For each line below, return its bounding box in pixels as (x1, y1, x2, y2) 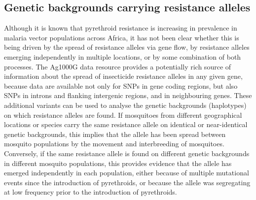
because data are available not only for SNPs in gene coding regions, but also (4, 80, 238, 91)
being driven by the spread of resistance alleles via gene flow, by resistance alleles (4, 42, 250, 52)
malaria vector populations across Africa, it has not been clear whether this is (4, 32, 239, 42)
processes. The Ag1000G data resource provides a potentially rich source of (4, 61, 231, 71)
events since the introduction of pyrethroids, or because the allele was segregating (4, 177, 251, 187)
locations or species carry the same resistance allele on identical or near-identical (4, 119, 248, 130)
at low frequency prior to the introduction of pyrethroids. (4, 187, 177, 197)
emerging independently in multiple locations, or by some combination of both (4, 51, 241, 62)
